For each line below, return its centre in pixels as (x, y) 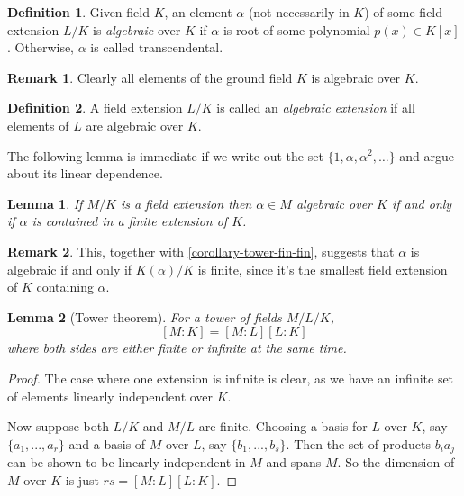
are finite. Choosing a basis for (283, 426)
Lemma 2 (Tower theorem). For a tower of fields (145, 316)
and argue (427, 155)
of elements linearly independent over (110, 396)
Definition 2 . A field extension (95, 108)
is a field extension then (186, 203)
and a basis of (107, 443)
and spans (294, 462)
